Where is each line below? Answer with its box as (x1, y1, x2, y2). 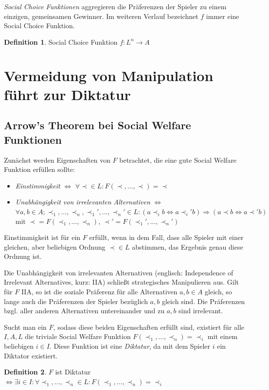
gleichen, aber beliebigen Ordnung (4, 241, 106, 252)
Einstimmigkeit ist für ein (4, 232, 81, 242)
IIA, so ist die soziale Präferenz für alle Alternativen (21, 287, 178, 297)
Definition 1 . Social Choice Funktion (4, 36, 118, 47)
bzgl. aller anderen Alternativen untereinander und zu (4, 305, 165, 316)
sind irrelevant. (179, 305, 223, 316)
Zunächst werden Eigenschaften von (4, 154, 110, 165)
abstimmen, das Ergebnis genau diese (132, 241, 243, 252)
